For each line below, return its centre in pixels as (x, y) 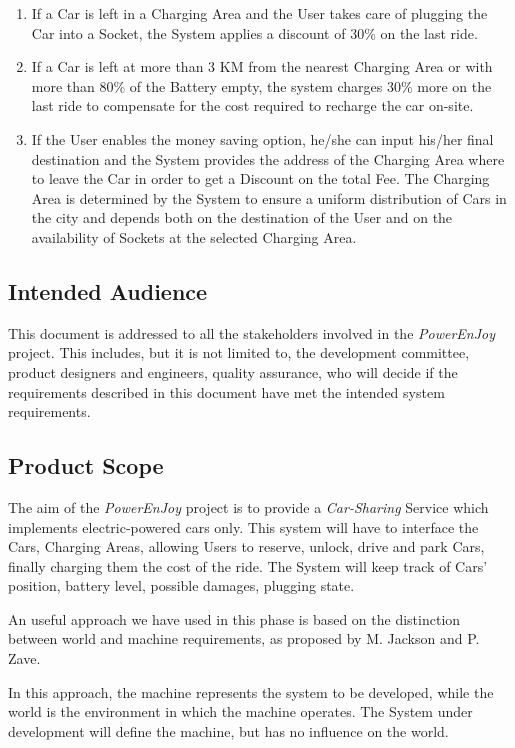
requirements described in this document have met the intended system (226, 391)
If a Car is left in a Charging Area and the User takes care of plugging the (259, 13)
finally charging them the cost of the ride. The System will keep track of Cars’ (248, 565)
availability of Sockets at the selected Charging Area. (194, 236)
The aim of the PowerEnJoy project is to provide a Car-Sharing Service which (248, 506)
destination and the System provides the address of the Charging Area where (268, 158)
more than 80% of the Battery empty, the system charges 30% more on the (261, 85)
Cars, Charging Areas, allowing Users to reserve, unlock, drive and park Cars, (246, 546)
